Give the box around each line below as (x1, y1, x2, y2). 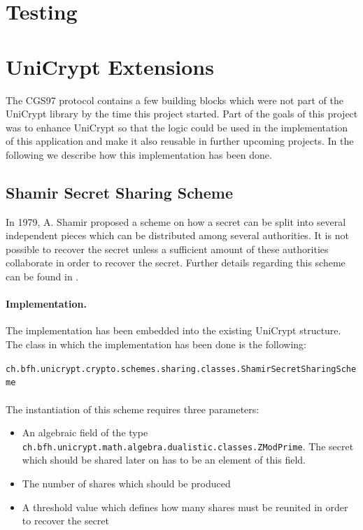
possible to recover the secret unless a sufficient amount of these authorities (6, 241, 329, 256)
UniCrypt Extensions (6, 52, 214, 80)
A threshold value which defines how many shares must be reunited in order (22, 499, 348, 514)
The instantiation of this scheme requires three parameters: (6, 401, 259, 416)
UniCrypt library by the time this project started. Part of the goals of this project (6, 106, 358, 121)
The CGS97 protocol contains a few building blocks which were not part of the (6, 92, 343, 107)
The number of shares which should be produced (22, 475, 231, 490)
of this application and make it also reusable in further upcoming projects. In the (6, 134, 354, 148)
